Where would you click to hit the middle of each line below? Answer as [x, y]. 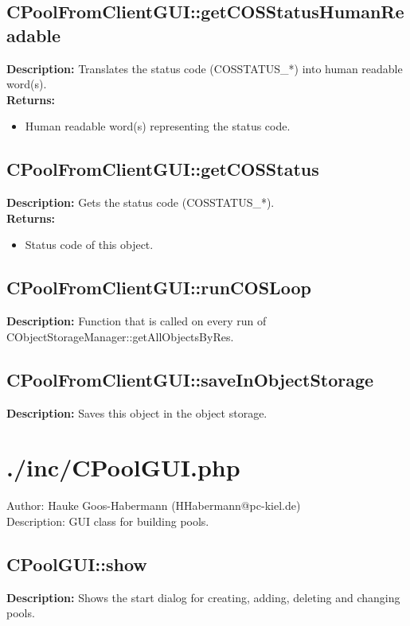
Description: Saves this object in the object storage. [137, 412]
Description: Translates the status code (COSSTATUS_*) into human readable [205, 68]
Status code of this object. [89, 245]
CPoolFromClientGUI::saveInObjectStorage [190, 379]
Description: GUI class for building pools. [108, 521]
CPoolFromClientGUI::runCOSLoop [159, 288]
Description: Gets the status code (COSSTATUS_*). [141, 202]
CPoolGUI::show [77, 564]
